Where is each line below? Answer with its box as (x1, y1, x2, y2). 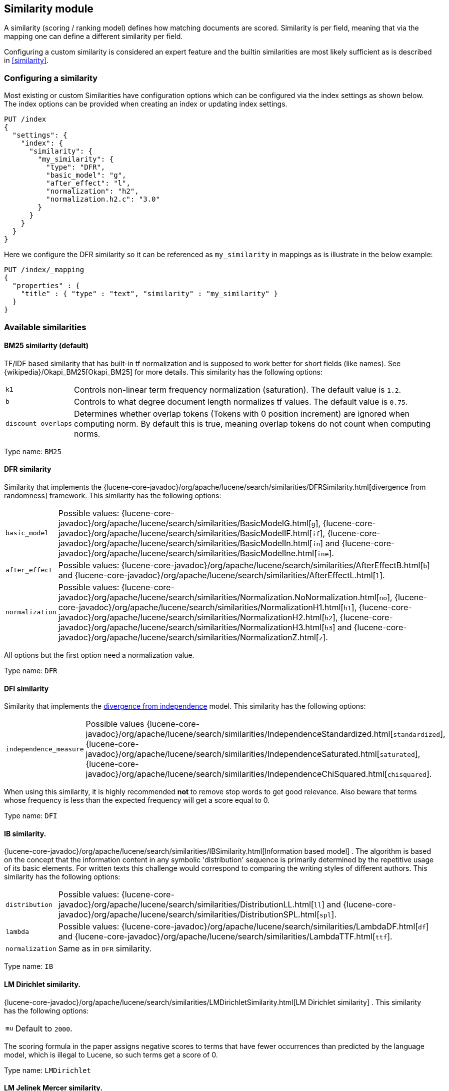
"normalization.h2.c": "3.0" (46, 195, 160, 204)
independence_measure (5, 745, 84, 753)
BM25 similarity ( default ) (4, 341, 88, 350)
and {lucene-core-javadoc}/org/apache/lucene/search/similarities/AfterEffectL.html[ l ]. (58, 570, 385, 580)
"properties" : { (12, 282, 80, 290)
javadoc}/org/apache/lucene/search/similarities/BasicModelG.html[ (58, 518, 311, 528)
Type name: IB (4, 962, 53, 971)
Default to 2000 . (15, 1023, 72, 1033)
